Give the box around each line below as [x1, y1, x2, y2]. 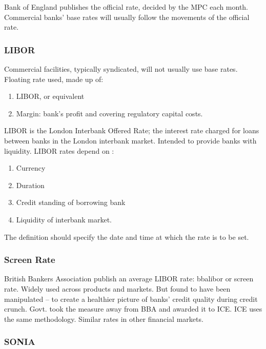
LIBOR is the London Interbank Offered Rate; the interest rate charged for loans [4, 125, 259, 136]
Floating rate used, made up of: [4, 73, 104, 84]
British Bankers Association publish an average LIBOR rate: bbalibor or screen [4, 273, 254, 284]
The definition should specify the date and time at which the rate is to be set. [4, 231, 249, 242]
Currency [16, 162, 46, 173]
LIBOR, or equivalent [16, 91, 85, 101]
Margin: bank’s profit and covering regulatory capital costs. [16, 108, 203, 118]
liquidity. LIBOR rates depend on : [4, 145, 114, 156]
